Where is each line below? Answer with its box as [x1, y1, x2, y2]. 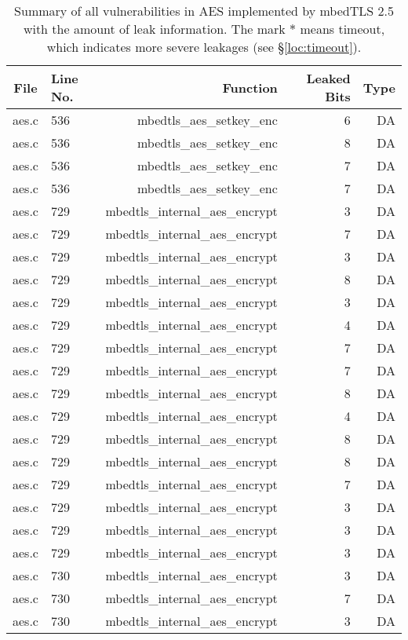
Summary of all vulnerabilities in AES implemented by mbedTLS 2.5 [14, 2, 394, 20]
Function [222, 78, 278, 97]
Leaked [306, 69, 351, 87]
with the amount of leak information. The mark [23, 20, 286, 38]
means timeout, [300, 20, 385, 38]
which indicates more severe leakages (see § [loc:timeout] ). [46, 38, 362, 56]
